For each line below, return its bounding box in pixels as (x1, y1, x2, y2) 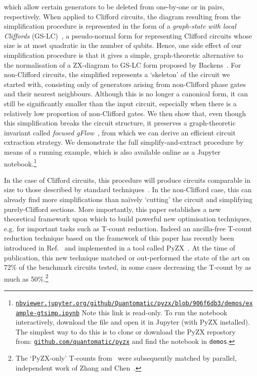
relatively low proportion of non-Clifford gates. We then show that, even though (4, 108, 246, 118)
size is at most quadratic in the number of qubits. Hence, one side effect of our (4, 40, 242, 50)
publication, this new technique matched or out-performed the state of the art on (4, 252, 250, 262)
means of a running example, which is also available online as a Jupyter (4, 146, 221, 157)
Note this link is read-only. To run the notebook (82, 307, 227, 317)
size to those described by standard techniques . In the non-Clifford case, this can (4, 184, 252, 195)
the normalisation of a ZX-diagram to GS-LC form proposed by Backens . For (4, 59, 241, 70)
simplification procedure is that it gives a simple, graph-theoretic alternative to (4, 49, 243, 60)
